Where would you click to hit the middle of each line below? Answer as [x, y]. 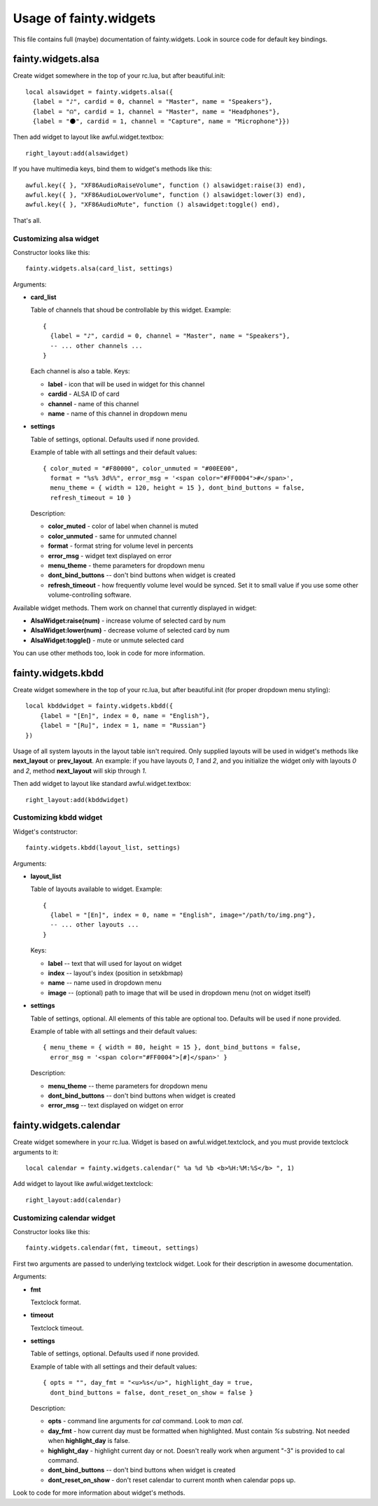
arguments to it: [36, 1152]
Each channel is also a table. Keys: [80, 371]
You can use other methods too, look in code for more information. [109, 653]
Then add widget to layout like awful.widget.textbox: [89, 137]
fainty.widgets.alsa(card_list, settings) [99, 269]
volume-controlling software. [90, 595]
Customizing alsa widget [56, 238]
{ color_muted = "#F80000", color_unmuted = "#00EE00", [141, 468]
